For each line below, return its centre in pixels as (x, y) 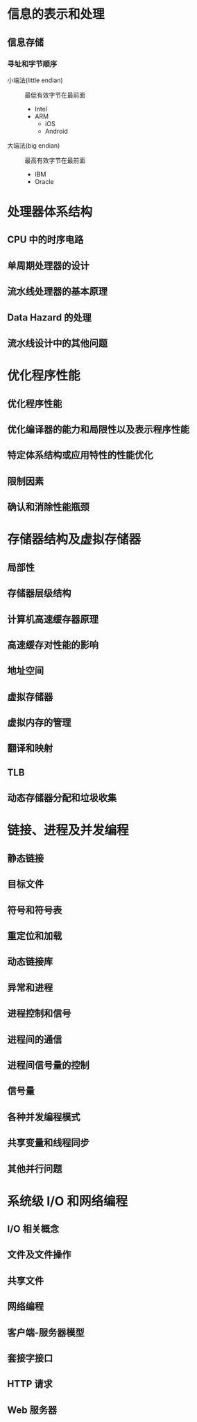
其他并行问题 (35, 1169)
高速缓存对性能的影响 (53, 645)
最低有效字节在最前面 (55, 95)
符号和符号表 (35, 910)
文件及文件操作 (39, 1255)
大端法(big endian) (34, 145)
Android (56, 131)
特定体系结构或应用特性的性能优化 (80, 455)
